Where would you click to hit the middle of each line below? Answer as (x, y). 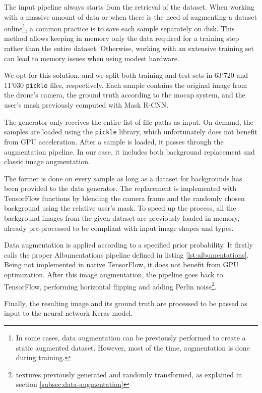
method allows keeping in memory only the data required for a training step (122, 38)
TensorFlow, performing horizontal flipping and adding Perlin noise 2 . (110, 285)
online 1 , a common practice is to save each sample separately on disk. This (119, 28)
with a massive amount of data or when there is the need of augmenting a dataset (131, 16)
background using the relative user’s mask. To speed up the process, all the (120, 208)
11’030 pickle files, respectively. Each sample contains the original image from (126, 85)
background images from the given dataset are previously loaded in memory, (122, 218)
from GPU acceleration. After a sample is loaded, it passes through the (114, 141)
